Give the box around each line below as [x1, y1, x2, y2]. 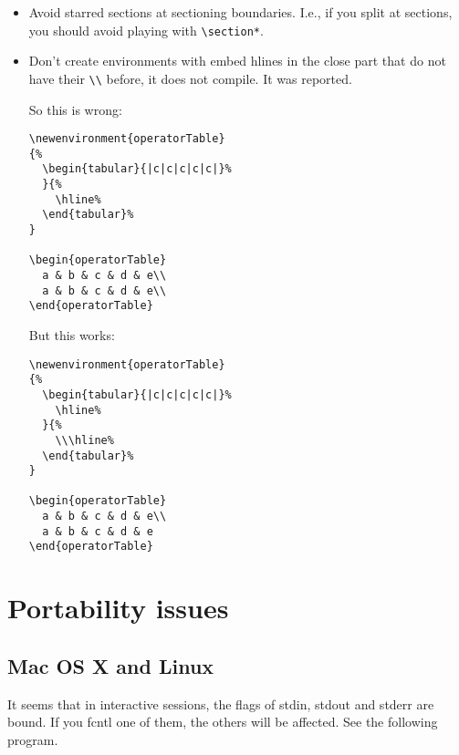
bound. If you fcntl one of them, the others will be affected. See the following [7, 712, 438, 731]
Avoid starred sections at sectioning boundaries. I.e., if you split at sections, [28, 3, 453, 21]
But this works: [28, 325, 115, 344]
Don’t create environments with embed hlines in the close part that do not [28, 51, 446, 70]
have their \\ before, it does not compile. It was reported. [28, 68, 352, 88]
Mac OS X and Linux [7, 651, 214, 679]
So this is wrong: [28, 99, 122, 119]
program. [7, 729, 58, 749]
